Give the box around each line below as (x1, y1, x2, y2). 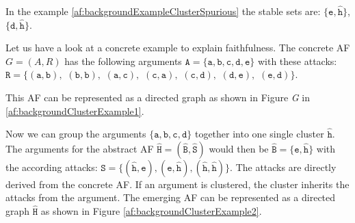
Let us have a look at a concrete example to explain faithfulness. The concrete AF (5, 40, 350, 55)
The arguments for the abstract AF (5, 141, 154, 155)
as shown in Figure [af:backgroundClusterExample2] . (40, 203, 262, 218)
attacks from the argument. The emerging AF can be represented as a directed (5, 190, 336, 205)
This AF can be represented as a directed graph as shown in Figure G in (5, 90, 311, 104)
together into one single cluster (194, 127, 324, 141)
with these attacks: (257, 53, 337, 68)
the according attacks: (5, 159, 98, 174)
